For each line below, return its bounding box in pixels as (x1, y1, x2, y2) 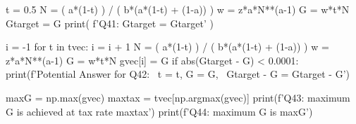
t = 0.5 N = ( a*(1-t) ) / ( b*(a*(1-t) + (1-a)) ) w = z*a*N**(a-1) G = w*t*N (6, 2, 350, 16)
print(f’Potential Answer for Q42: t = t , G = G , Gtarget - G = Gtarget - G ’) (6, 67, 350, 81)
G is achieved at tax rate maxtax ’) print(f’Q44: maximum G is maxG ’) (6, 104, 313, 118)
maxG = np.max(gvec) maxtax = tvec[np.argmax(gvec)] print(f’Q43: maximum (6, 90, 350, 104)
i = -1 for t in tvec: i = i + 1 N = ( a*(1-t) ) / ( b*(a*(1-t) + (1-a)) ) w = (6, 39, 329, 54)
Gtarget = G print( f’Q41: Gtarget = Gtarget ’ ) (6, 15, 214, 30)
